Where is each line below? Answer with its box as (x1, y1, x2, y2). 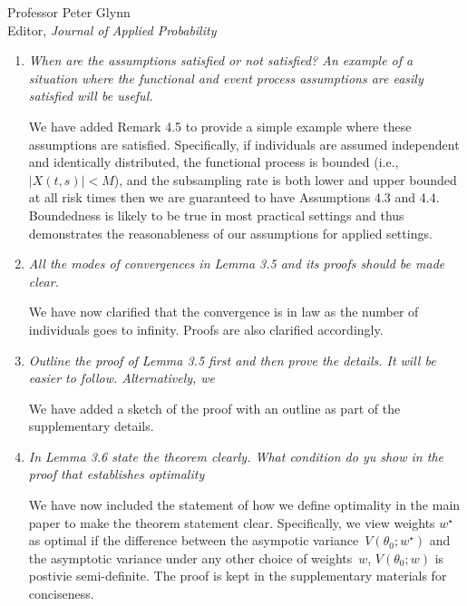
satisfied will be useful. (28, 86, 153, 105)
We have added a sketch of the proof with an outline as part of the (28, 398, 401, 417)
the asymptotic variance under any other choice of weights (28, 548, 353, 567)
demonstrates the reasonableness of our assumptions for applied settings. (28, 223, 433, 242)
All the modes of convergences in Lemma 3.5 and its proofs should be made (28, 254, 445, 273)
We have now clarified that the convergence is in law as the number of (28, 302, 419, 321)
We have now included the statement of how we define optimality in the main (28, 495, 461, 514)
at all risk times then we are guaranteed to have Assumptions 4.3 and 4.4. (28, 188, 440, 207)
